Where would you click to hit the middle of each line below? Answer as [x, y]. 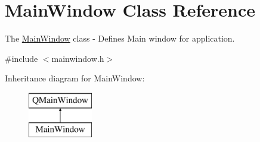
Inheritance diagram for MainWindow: [75, 78]
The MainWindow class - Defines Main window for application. [120, 38]
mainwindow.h [78, 58]
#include [21, 58]
